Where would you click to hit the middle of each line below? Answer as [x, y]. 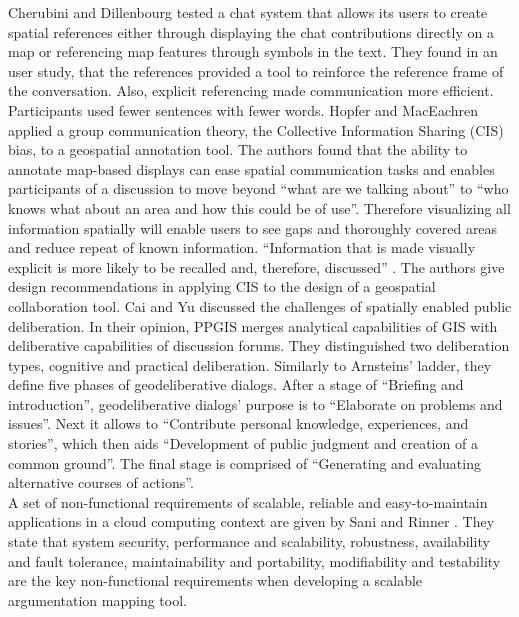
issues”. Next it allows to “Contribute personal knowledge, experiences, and [238, 423]
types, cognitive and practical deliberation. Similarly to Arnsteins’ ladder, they [250, 364]
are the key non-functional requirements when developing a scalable [215, 580]
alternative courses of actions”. [101, 482]
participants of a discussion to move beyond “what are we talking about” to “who [258, 188]
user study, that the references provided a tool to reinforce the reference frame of [256, 70]
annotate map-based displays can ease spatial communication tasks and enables [251, 168]
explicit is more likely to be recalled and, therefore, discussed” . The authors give [256, 266]
